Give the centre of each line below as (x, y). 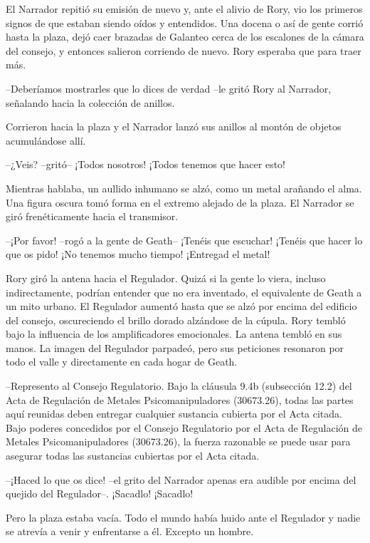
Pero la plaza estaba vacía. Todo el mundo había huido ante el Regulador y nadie (183, 517)
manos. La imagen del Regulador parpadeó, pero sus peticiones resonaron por (175, 347)
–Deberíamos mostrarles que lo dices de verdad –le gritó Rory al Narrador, (169, 88)
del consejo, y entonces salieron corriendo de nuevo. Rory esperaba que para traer (184, 50)
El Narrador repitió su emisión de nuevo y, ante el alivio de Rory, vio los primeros (184, 9)
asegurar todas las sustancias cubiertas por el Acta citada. (133, 456)
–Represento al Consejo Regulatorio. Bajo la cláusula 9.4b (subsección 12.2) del (179, 386)
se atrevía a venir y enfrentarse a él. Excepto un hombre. (130, 531)
